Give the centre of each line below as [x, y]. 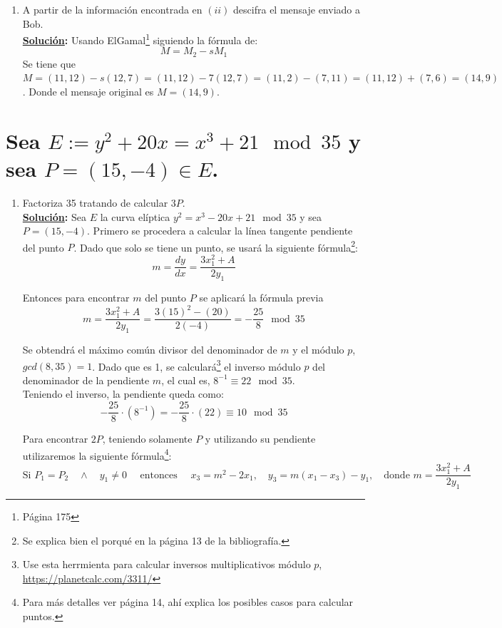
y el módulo [318, 350]
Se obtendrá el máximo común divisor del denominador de [150, 350]
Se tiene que [49, 63]
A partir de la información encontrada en [112, 9]
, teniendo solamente [147, 439]
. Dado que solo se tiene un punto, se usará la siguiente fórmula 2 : [216, 246]
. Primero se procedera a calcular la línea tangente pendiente [220, 231]
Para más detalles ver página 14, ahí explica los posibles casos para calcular [188, 602]
